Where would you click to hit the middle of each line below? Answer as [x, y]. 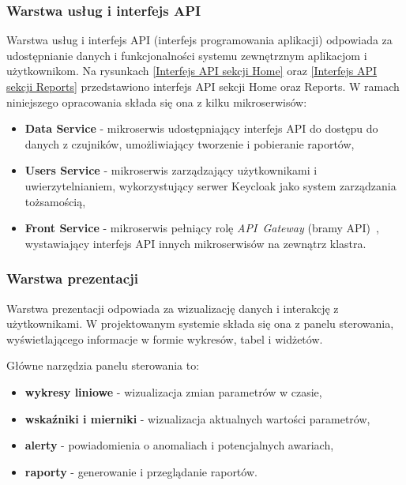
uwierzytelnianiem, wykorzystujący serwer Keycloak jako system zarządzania [211, 185]
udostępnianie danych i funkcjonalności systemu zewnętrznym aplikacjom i [187, 55]
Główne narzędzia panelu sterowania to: [103, 365]
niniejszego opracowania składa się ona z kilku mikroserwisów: [157, 102]
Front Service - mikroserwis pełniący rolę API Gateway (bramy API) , [202, 228]
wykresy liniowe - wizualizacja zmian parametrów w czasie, [173, 391]
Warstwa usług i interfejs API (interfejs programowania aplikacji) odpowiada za [199, 40]
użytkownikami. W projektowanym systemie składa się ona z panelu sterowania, [200, 323]
